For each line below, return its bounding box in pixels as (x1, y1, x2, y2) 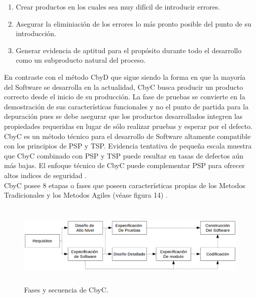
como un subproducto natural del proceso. (16, 55, 146, 65)
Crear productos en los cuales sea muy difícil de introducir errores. (16, 2, 220, 12)
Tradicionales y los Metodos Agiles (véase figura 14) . (4, 190, 168, 200)
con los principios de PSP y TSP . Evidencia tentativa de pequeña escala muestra (4, 140, 252, 151)
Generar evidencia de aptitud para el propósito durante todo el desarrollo (16, 45, 241, 55)
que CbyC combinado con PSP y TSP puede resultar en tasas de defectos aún (4, 150, 243, 161)
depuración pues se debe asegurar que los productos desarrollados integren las (4, 111, 243, 121)
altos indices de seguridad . (4, 170, 87, 180)
